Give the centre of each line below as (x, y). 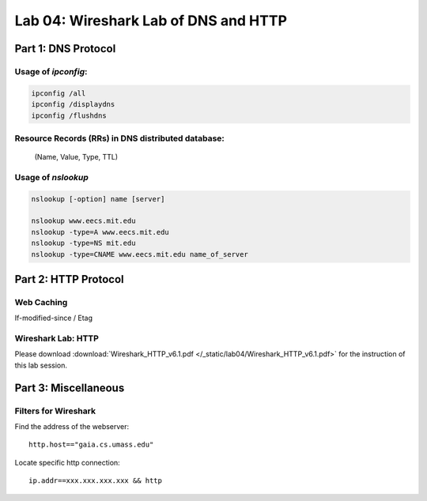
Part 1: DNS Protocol (65, 49)
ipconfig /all (59, 93)
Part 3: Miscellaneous (70, 388)
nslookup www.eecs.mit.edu (83, 221)
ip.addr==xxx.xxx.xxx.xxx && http (95, 481)
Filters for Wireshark (55, 411)
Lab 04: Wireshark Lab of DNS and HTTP (151, 21)
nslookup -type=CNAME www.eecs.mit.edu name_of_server (140, 254)
